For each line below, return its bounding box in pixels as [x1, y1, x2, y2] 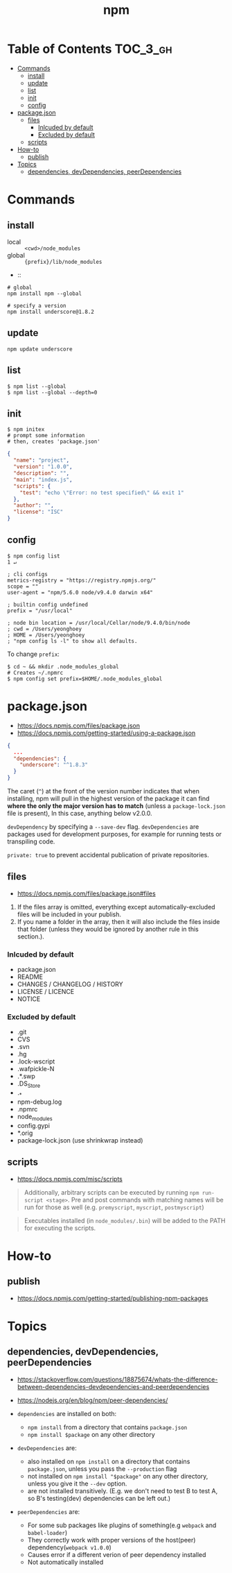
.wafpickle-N [17, 1065, 55, 1073]
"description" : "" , [13, 470, 70, 477]
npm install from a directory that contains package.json [27, 1422, 188, 1431]
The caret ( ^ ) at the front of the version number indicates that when [7, 787, 199, 795]
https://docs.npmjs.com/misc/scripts [17, 1175, 123, 1183]
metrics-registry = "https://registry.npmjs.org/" [7, 577, 157, 584]
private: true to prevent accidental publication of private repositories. [7, 851, 209, 859]
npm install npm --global [7, 290, 82, 297]
